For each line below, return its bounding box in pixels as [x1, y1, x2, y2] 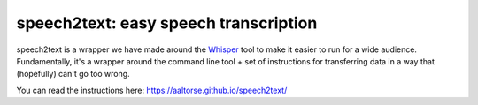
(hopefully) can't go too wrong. [16, 69, 130, 79]
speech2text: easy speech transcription [16, 13, 318, 33]
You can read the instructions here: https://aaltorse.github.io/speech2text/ [16, 85, 288, 95]
